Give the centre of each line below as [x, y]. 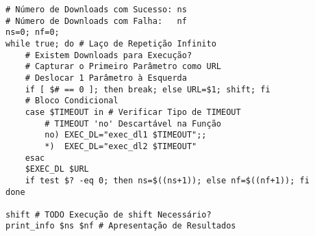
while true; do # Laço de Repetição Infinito [111, 43]
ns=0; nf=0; [33, 32]
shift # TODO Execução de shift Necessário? [109, 214]
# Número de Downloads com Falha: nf [96, 21]
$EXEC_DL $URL [57, 169]
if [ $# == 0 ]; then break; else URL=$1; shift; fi [148, 89]
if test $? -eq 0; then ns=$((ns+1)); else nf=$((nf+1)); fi [167, 180]
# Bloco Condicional [72, 101]
